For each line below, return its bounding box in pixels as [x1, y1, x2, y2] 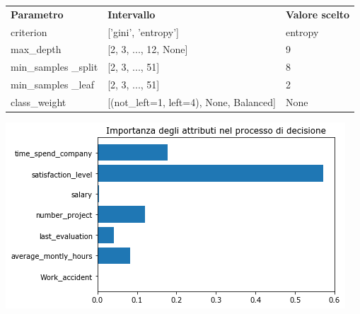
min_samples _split [11, 59, 98, 74]
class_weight [11, 94, 66, 109]
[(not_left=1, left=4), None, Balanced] [108, 94, 276, 109]
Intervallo [108, 6, 156, 21]
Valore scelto [285, 6, 350, 21]
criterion [11, 24, 47, 39]
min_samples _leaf [11, 77, 94, 92]
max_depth [11, 42, 62, 57]
